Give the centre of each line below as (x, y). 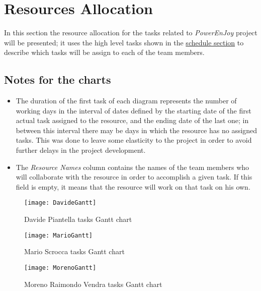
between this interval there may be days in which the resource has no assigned (137, 130)
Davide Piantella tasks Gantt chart (78, 219)
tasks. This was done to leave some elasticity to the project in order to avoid (134, 140)
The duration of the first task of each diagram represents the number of (126, 101)
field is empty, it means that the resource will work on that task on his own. (133, 186)
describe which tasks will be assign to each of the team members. (104, 52)
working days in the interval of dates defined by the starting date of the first (134, 110)
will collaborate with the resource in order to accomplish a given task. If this (134, 177)
